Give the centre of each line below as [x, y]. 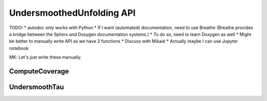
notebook [19, 48]
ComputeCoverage [39, 71]
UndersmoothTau [37, 87]
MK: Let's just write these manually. [45, 57]
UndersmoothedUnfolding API [72, 13]
